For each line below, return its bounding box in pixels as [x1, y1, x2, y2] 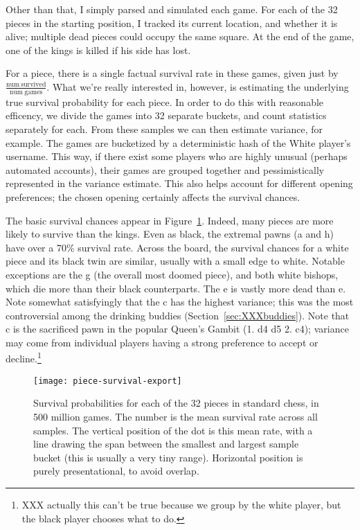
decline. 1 [6, 349, 42, 366]
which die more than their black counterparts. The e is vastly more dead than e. [6, 281, 346, 295]
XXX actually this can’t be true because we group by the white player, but [21, 497, 341, 511]
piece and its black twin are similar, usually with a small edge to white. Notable [6, 254, 345, 268]
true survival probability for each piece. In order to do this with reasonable [6, 94, 324, 109]
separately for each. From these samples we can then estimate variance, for [6, 121, 323, 136]
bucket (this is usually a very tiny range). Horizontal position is [33, 450, 303, 464]
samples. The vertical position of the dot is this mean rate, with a [33, 423, 313, 437]
